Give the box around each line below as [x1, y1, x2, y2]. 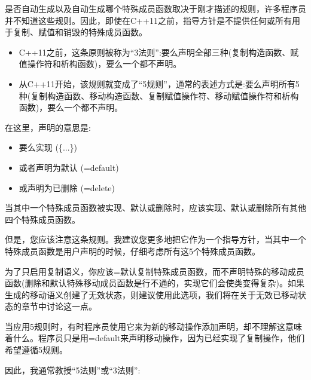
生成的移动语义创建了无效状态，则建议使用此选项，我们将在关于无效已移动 [5, 288, 298, 301]
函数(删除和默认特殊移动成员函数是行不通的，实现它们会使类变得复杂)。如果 [5, 277, 304, 289]
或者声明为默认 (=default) [19, 161, 119, 173]
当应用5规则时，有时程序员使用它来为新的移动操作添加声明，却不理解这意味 [5, 320, 302, 332]
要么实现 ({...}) [19, 141, 78, 154]
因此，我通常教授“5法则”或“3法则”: [5, 363, 141, 376]
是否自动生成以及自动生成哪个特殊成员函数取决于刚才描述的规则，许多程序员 [5, 2, 306, 14]
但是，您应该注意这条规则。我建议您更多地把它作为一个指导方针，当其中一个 [5, 233, 306, 246]
